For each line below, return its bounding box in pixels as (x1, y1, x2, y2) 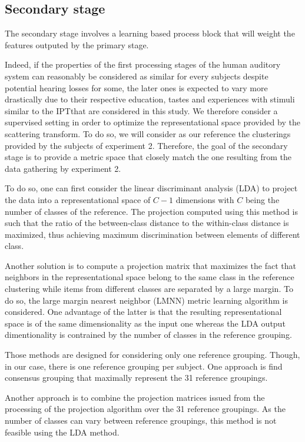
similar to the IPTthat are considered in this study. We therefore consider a (5, 104, 278, 117)
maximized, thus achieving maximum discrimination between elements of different (5, 228, 300, 240)
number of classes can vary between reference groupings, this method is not (5, 414, 277, 427)
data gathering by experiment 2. (5, 162, 121, 174)
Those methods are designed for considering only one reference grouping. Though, (5, 348, 300, 361)
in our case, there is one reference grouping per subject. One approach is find (5, 360, 283, 372)
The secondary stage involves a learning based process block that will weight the (5, 27, 295, 39)
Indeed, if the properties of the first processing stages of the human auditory (5, 58, 281, 71)
